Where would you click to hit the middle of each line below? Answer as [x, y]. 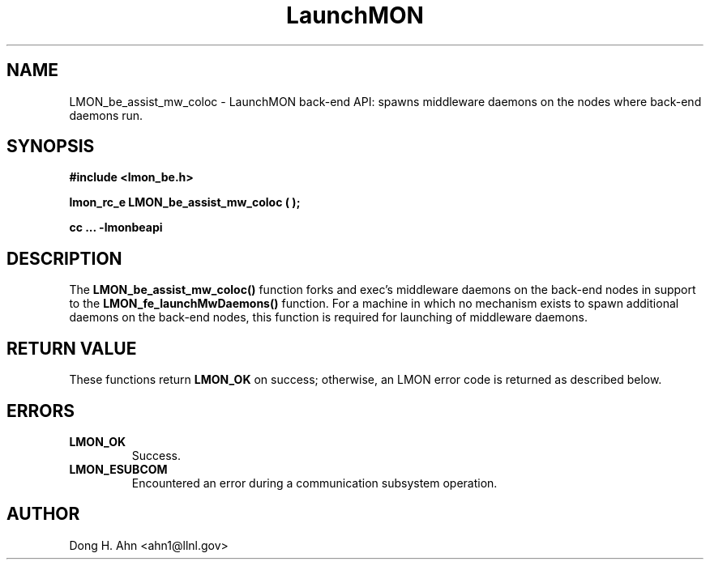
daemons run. [106, 115]
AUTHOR [43, 514]
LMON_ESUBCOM [118, 469]
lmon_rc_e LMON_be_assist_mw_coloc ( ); [185, 202]
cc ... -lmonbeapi [116, 228]
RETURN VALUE [72, 348]
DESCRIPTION [64, 258]
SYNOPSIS [51, 147]
